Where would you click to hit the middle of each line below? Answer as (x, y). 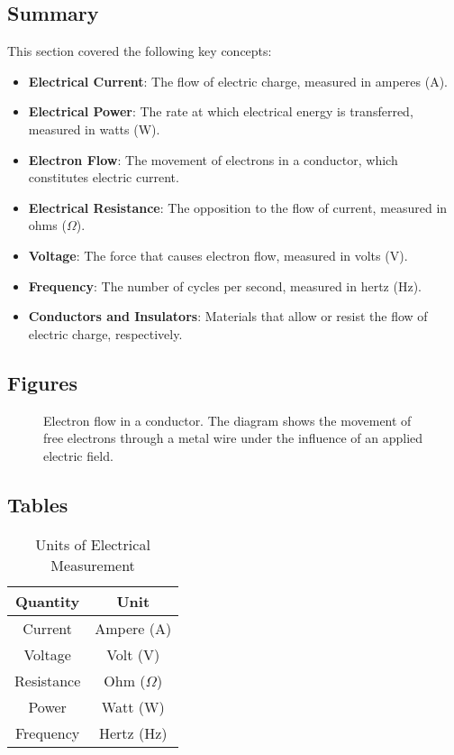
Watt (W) (133, 706)
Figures (42, 382)
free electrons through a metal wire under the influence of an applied (233, 438)
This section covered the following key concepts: (140, 51)
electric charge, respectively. (105, 333)
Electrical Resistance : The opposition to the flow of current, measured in (238, 207)
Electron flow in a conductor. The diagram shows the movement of (227, 420)
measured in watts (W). (94, 129)
